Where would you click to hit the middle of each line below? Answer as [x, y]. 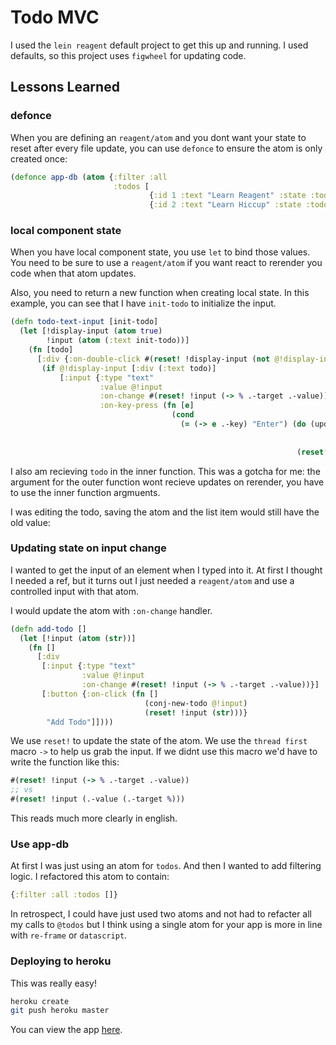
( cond [183, 415]
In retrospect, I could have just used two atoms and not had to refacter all [161, 914]
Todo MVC [55, 17]
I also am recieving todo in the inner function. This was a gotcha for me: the [165, 471]
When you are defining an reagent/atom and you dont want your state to [158, 137]
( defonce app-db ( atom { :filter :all [89, 177]
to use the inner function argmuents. [85, 492]
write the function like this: [65, 762]
